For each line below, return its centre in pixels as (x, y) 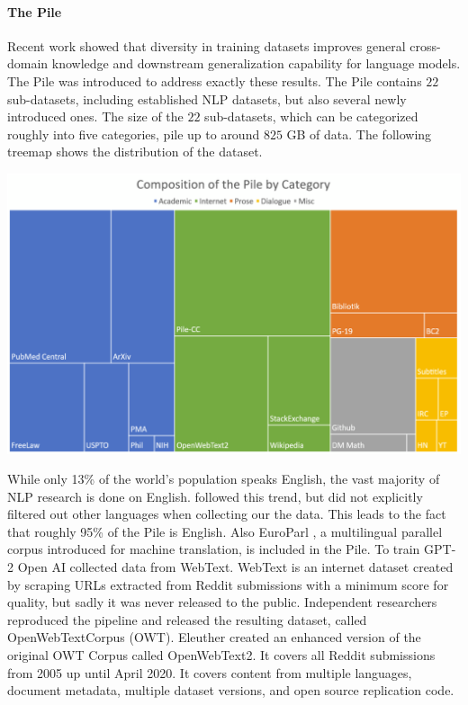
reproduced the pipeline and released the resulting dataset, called (187, 619)
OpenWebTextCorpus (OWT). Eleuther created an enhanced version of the (214, 637)
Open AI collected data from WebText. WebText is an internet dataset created (235, 567)
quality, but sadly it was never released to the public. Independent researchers (222, 602)
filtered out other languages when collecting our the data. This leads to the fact (227, 514)
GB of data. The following (359, 134)
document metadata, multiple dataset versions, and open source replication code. (231, 690)
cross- (425, 45)
